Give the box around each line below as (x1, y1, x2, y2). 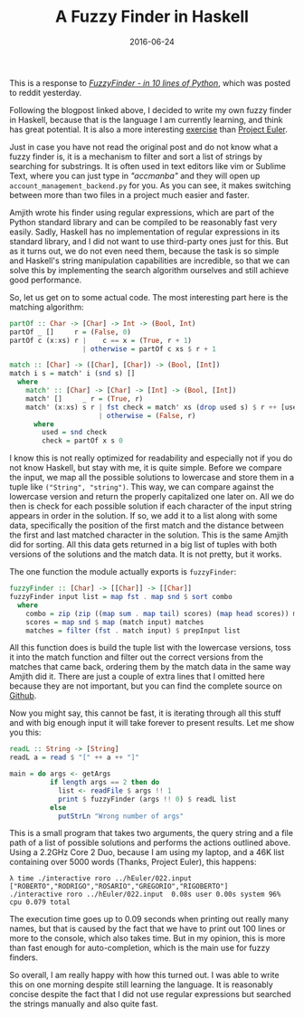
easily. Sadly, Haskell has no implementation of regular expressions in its (9, 226, 280, 237)
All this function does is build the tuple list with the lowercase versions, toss (9, 642, 291, 653)
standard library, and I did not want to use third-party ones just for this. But (9, 235, 289, 246)
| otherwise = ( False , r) (98, 411, 196, 420)
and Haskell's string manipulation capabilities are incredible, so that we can (9, 255, 290, 266)
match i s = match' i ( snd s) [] (9, 369, 136, 378)
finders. (9, 952, 39, 963)
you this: (9, 727, 42, 738)
